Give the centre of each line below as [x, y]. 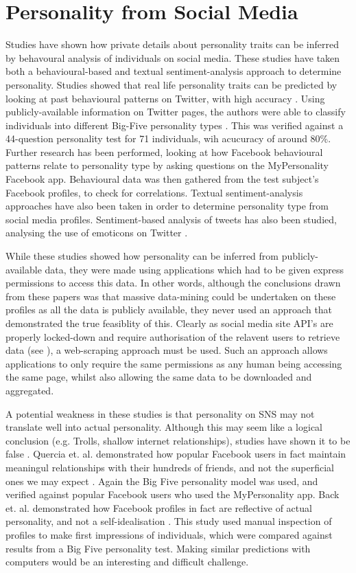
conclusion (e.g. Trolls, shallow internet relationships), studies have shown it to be [178, 440]
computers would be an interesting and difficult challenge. [127, 562]
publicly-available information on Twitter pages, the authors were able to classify [176, 112]
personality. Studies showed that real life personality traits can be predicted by [171, 84]
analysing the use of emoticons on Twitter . [97, 233]
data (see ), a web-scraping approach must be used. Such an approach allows [167, 350]
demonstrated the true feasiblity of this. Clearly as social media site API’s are [169, 323]
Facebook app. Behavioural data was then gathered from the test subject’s [162, 179]
